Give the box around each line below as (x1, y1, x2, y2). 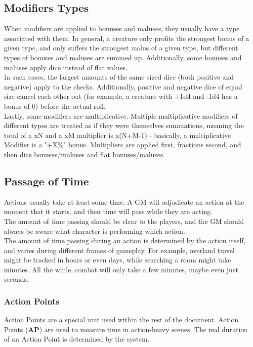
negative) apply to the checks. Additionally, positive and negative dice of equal (4, 81, 243, 91)
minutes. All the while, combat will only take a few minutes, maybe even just (4, 264, 238, 274)
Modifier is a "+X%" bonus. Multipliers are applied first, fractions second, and (4, 139, 241, 150)
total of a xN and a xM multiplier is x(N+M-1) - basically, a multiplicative (4, 130, 231, 140)
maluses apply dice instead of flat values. (4, 62, 127, 72)
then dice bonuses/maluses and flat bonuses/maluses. (4, 149, 165, 159)
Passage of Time (4, 173, 89, 188)
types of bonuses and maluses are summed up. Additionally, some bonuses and (4, 52, 242, 62)
